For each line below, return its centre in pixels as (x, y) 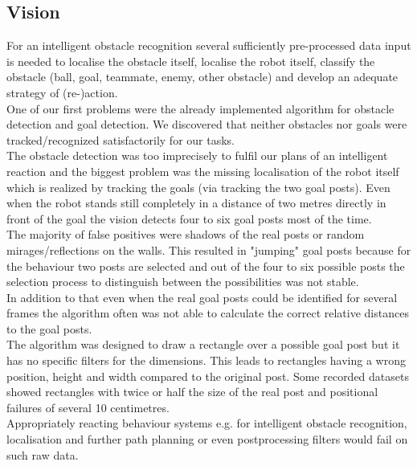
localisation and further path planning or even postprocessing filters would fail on (207, 439)
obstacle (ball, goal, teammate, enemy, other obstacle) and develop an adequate (202, 77)
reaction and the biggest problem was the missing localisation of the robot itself (203, 171)
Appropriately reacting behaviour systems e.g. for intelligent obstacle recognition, (207, 423)
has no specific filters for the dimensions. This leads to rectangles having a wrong (206, 360)
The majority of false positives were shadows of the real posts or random (186, 234)
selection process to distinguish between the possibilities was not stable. (183, 282)
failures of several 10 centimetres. (88, 407)
